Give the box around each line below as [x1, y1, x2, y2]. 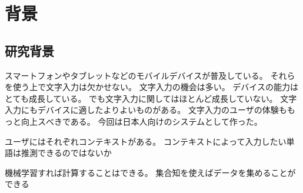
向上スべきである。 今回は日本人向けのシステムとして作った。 [21, 115, 262, 127]
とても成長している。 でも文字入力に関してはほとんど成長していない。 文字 [5, 92, 297, 104]
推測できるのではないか [21, 147, 112, 159]
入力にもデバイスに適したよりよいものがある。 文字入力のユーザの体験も [5, 104, 287, 116]
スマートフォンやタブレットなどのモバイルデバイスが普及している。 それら [5, 69, 295, 81]
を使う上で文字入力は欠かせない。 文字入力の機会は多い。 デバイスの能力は [5, 81, 298, 93]
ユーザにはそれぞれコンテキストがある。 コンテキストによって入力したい [5, 135, 287, 147]
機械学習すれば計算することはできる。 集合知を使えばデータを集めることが [5, 166, 296, 178]
